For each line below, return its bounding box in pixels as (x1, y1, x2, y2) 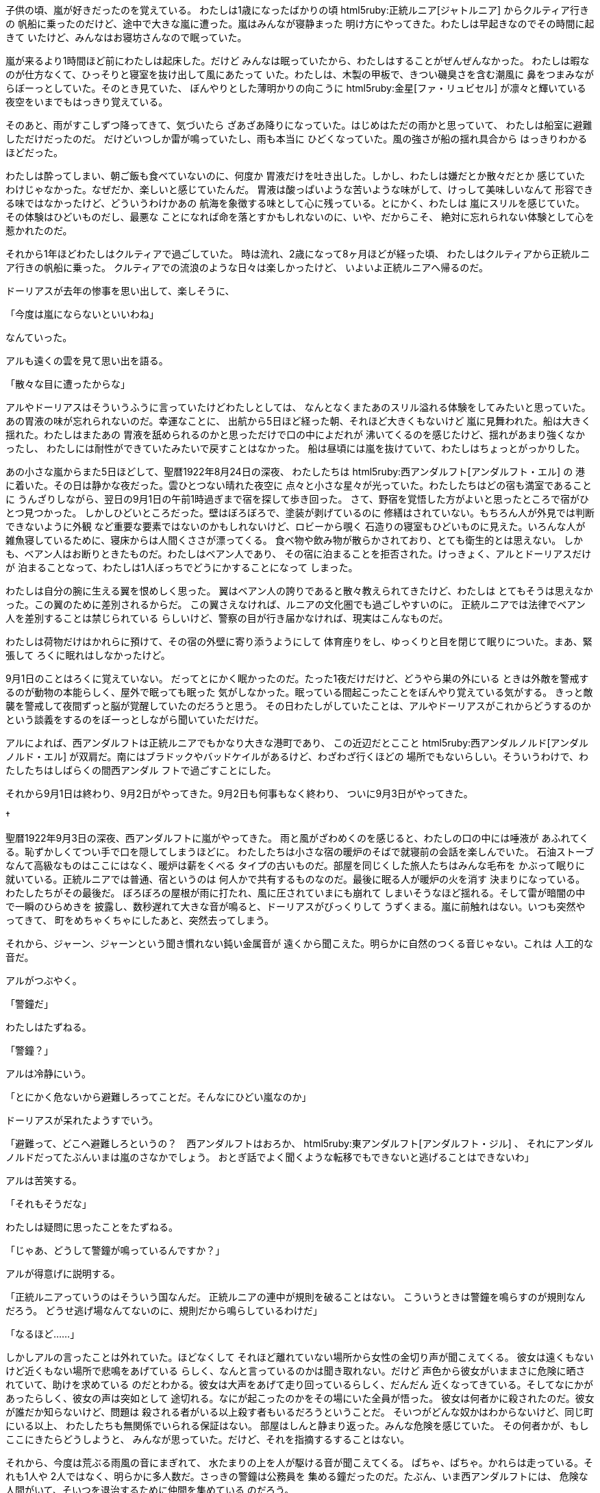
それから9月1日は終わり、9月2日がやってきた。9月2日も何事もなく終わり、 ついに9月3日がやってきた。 (5, 788, 473, 799)
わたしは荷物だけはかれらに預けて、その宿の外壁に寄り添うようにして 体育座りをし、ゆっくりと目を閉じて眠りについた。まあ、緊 (5, 636, 592, 647)
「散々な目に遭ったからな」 (5, 378, 130, 390)
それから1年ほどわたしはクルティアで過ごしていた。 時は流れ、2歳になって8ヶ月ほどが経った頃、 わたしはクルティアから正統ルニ (5, 248, 590, 260)
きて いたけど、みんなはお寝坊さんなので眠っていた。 (5, 32, 247, 43)
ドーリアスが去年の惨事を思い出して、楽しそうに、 (5, 285, 235, 297)
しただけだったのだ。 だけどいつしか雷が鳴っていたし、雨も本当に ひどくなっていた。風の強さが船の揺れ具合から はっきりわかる (5, 133, 588, 145)
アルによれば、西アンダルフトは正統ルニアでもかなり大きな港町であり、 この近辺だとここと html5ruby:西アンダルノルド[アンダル (5, 737, 589, 749)
